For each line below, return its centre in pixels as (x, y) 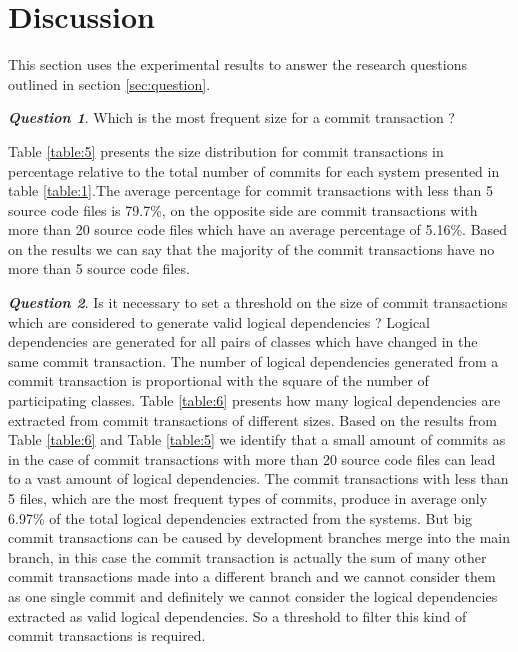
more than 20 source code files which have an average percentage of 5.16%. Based (258, 229)
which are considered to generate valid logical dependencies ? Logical (219, 321)
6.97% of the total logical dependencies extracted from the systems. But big (240, 517)
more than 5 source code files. (99, 268)
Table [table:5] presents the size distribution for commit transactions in (226, 150)
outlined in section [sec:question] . (109, 83)
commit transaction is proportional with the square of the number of (218, 380)
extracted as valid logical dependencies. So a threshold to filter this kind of (237, 615)
